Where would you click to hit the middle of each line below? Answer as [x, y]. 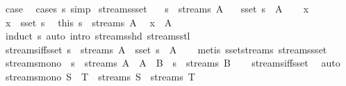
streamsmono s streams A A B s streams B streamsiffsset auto [173, 63]
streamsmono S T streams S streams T [100, 76]
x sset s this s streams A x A [89, 22]
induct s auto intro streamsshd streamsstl [98, 36]
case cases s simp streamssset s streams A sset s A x [157, 8]
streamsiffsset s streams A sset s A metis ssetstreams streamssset [166, 49]
